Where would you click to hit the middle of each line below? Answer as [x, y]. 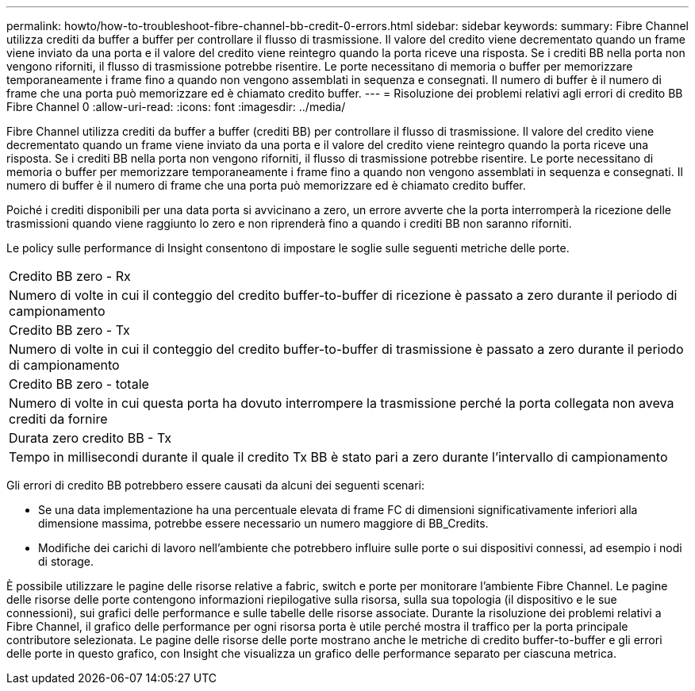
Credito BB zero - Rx [70, 276]
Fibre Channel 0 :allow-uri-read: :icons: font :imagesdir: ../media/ [176, 107]
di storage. [66, 561]
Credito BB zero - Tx [69, 330]
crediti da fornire [58, 419]
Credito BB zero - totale [79, 384]
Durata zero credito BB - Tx [90, 438]
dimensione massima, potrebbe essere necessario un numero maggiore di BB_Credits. [263, 523]
